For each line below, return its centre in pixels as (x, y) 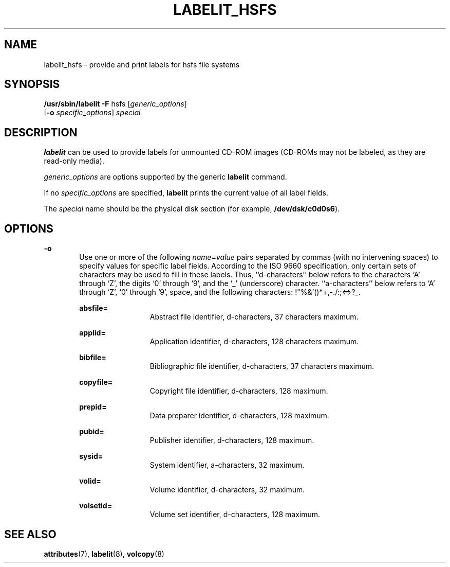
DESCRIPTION (41, 132)
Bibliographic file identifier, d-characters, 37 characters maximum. (262, 366)
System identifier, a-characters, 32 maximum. (227, 465)
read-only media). (74, 161)
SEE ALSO (30, 534)
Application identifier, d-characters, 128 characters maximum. (254, 342)
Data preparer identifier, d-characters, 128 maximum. (239, 416)
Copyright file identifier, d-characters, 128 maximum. (239, 391)
